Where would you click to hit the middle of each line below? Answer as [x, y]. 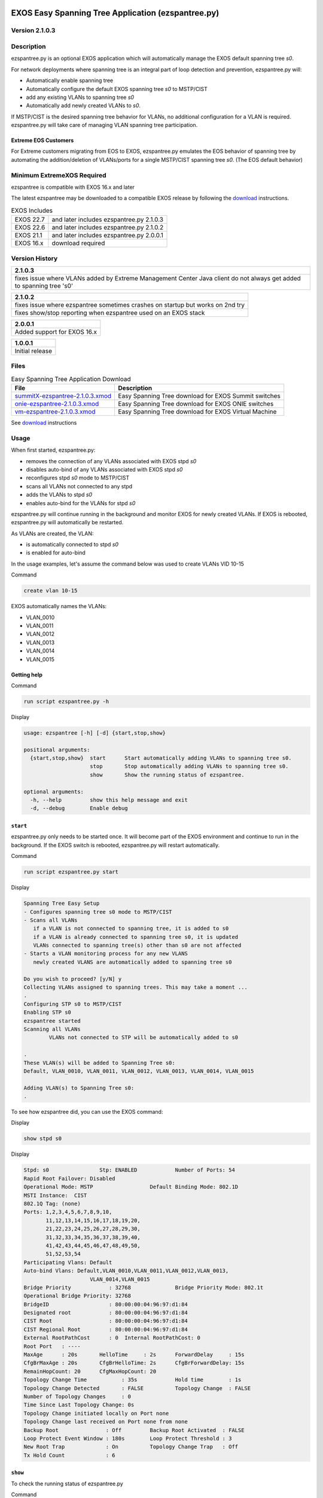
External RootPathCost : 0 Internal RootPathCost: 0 [112, 1338]
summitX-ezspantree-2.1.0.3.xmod [63, 396]
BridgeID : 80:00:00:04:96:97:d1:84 [106, 1304]
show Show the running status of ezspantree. [167, 775]
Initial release [33, 351]
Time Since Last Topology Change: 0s [79, 1405]
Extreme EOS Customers [42, 140]
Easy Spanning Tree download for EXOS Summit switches [199, 396]
